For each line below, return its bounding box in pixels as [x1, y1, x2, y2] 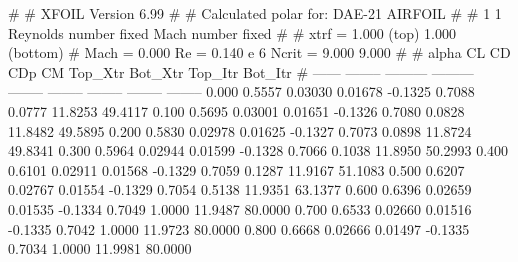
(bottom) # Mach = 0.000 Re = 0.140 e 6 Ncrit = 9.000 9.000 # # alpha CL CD [8, 42, 511, 63]
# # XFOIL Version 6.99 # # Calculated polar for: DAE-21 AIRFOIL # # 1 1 [8, 3, 502, 23]
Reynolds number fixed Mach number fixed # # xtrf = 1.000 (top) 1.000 [8, 22, 457, 43]
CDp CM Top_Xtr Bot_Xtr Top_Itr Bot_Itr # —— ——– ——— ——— [8, 61, 474, 82]
